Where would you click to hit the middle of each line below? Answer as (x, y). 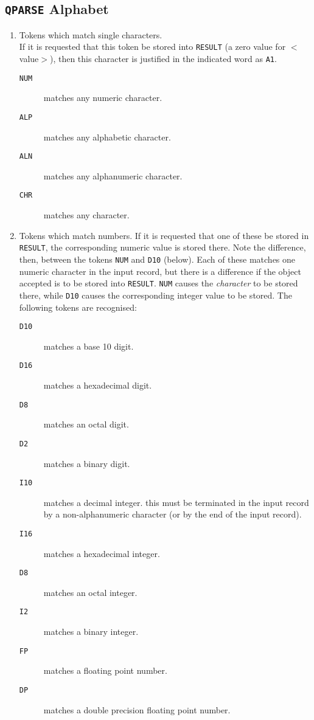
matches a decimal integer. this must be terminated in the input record (176, 502)
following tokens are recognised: (78, 307)
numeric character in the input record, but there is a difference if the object (160, 271)
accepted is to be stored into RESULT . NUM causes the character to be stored (159, 283)
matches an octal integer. (90, 592)
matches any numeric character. (103, 98)
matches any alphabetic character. (107, 137)
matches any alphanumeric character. (113, 175)
